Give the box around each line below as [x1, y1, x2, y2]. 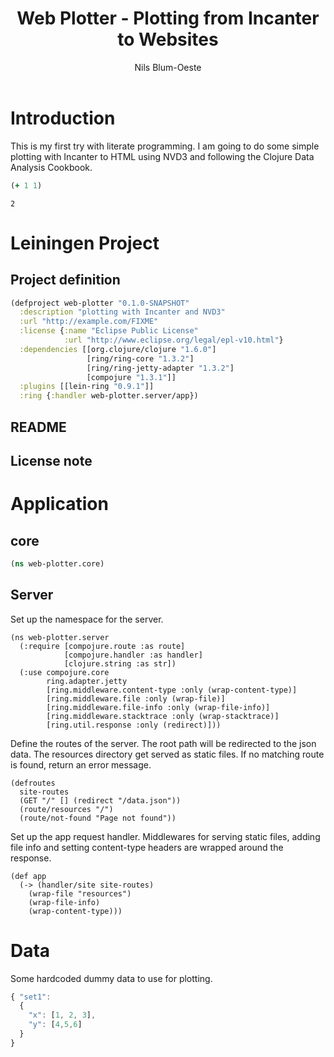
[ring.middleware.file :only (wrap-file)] [46, 693, 226, 704]
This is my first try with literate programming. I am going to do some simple [10, 140, 320, 152]
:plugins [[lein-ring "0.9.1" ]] [19, 382, 155, 392]
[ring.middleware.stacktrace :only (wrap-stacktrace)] [46, 711, 280, 721]
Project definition [10, 272, 121, 289]
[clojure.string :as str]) [63, 658, 177, 669]
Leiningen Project [10, 232, 160, 254]
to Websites [117, 28, 219, 51]
